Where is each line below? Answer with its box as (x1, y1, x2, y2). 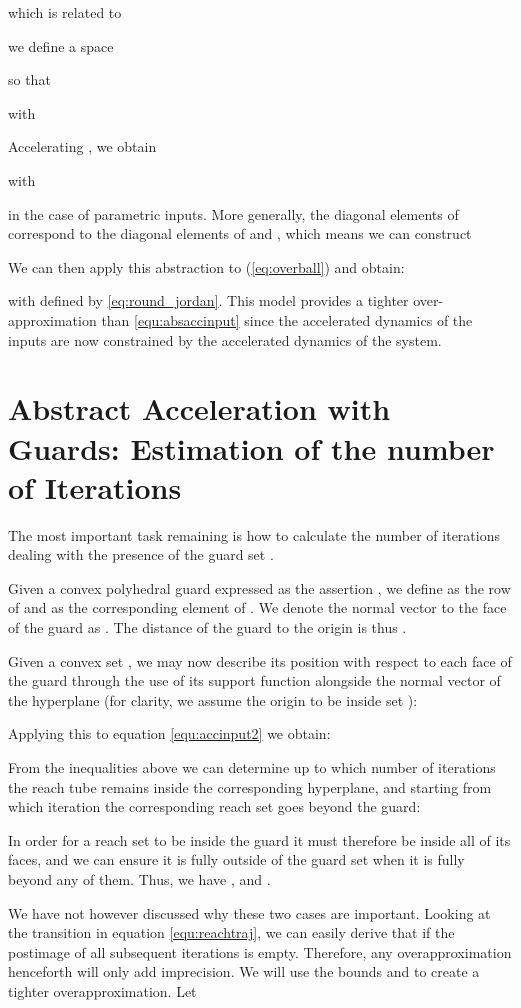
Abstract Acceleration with (8, 388, 391, 429)
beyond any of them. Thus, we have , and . (8, 868, 271, 889)
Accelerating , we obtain (8, 136, 157, 157)
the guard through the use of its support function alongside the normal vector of (8, 670, 501, 691)
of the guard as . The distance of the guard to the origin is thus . (8, 617, 407, 637)
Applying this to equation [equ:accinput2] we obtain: (8, 723, 331, 744)
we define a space (8, 35, 114, 56)
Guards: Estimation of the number (8, 427, 495, 468)
